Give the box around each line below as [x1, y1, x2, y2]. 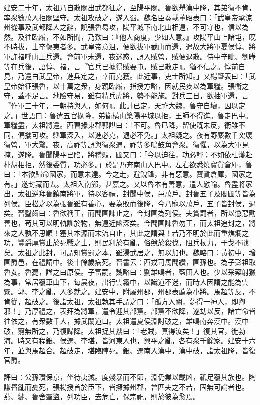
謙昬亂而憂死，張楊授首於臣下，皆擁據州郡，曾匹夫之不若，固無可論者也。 [4, 381, 249, 392]
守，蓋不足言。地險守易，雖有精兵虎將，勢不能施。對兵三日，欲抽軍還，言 [4, 90, 249, 101]
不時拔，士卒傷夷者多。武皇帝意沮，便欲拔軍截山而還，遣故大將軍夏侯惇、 [4, 41, 249, 52]
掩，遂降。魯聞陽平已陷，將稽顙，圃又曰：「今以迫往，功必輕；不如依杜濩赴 [4, 149, 252, 159]
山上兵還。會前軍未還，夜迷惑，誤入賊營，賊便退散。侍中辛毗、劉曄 [31, 51, 256, 61]
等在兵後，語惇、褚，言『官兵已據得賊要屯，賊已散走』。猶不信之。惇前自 [4, 61, 245, 71]
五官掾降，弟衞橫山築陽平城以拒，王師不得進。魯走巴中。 [63, 110, 252, 120]
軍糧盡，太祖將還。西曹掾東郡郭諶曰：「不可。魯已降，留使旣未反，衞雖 [4, 120, 238, 130]
